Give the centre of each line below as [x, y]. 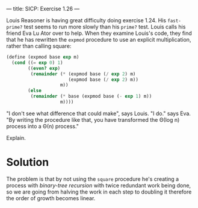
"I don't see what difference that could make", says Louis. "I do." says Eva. [99, 113]
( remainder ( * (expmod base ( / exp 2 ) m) [83, 74]
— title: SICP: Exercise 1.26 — [43, 9]
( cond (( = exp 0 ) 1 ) [37, 63]
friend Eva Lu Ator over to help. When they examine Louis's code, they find [99, 33]
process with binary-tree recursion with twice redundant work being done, [99, 185]
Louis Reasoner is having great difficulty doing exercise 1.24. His [86, 20]
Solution [28, 162]
